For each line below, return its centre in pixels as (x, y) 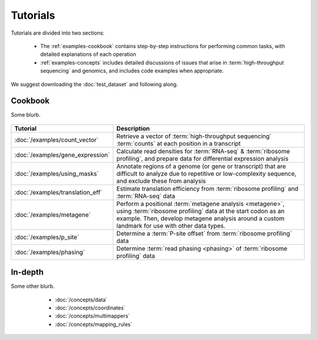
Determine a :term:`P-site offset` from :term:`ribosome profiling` (204, 233)
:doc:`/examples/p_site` (47, 237)
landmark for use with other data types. (171, 225)
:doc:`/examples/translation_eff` (58, 192)
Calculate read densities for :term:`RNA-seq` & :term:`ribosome (203, 151)
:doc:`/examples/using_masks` (57, 173)
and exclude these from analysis (161, 181)
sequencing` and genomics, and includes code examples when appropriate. (132, 71)
